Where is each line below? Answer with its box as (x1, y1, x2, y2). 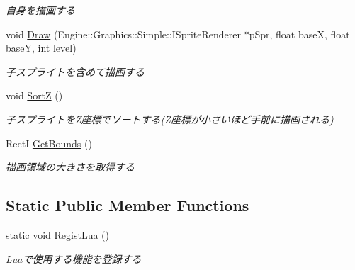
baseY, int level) (6, 40, 77, 55)
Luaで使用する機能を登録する (6, 251, 142, 266)
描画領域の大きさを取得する (6, 159, 135, 174)
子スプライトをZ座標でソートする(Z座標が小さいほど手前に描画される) (6, 111, 334, 126)
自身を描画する (6, 3, 75, 17)
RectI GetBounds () (6, 135, 92, 150)
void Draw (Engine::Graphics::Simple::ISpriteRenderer (6, 26, 241, 41)
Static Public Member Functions (6, 194, 249, 216)
